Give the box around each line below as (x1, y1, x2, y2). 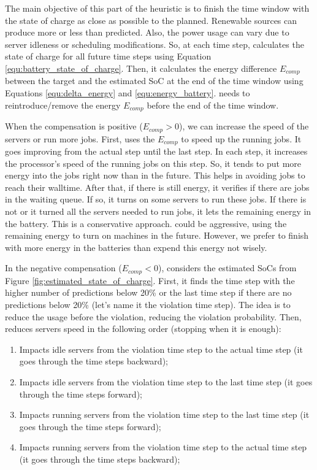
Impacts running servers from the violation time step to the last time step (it (19, 408, 310, 421)
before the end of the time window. (147, 98, 279, 111)
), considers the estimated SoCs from (158, 261, 297, 274)
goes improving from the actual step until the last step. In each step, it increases (5, 144, 308, 157)
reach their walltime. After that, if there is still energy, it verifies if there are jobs (5, 180, 310, 193)
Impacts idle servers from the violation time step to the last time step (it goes (19, 375, 313, 388)
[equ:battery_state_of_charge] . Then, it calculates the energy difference (5, 61, 277, 74)
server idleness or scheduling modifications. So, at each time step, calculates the (5, 37, 304, 50)
